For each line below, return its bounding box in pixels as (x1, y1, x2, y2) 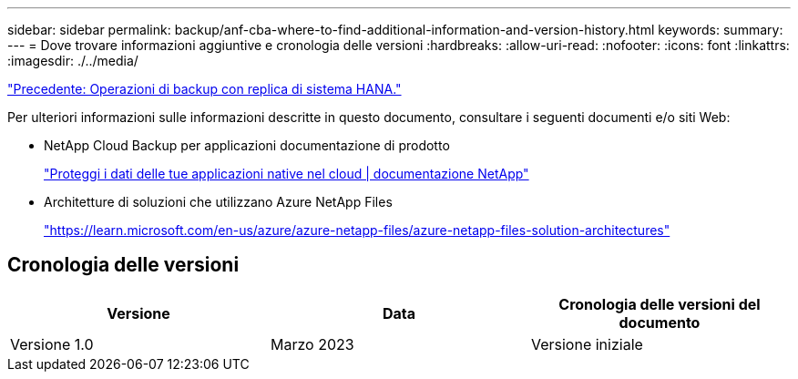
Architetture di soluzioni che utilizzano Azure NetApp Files (44, 194, 393, 210)
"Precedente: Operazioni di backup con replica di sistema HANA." (7, 81, 402, 97)
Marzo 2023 (270, 334, 354, 353)
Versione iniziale (530, 334, 643, 353)
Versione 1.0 (10, 334, 94, 353)
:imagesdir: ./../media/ (7, 53, 138, 68)
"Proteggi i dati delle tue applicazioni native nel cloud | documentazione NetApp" (44, 166, 529, 181)
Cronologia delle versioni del (558, 294, 761, 313)
